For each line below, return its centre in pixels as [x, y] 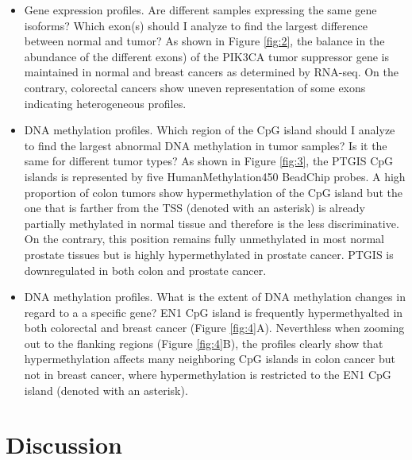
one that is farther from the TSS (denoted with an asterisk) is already [194, 208]
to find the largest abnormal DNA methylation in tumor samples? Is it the [206, 145]
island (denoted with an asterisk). [106, 390]
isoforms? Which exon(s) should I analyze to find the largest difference [196, 25]
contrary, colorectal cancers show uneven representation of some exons [195, 87]
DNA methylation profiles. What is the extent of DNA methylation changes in [215, 297]
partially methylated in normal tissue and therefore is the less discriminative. [212, 223]
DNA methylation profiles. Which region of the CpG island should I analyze [210, 130]
